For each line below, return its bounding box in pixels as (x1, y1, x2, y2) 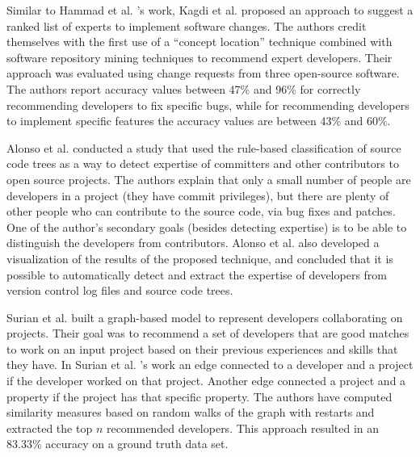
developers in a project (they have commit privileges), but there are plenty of (6, 187, 389, 203)
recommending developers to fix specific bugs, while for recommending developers (6, 96, 409, 113)
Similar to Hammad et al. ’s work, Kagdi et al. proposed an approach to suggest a (6, 2, 414, 18)
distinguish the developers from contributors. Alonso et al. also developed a (6, 234, 380, 251)
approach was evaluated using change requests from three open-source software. (6, 65, 400, 82)
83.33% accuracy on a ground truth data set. (6, 435, 229, 452)
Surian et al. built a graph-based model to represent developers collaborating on (6, 308, 403, 325)
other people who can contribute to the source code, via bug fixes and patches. (6, 203, 396, 220)
